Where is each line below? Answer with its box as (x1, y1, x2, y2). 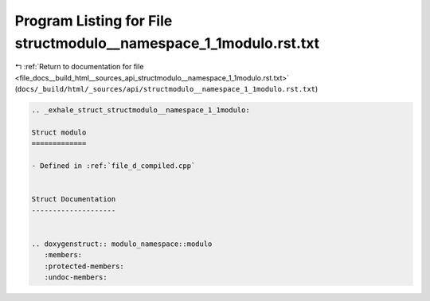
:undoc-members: (44, 272, 107, 282)
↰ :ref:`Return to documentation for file (14, 62, 144, 72)
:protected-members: (44, 261, 125, 271)
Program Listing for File (14, 12, 173, 29)
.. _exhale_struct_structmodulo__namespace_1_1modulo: (31, 106, 250, 115)
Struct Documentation (31, 195, 116, 204)
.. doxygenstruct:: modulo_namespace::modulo (31, 239, 213, 248)
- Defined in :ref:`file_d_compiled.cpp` (31, 162, 196, 170)
